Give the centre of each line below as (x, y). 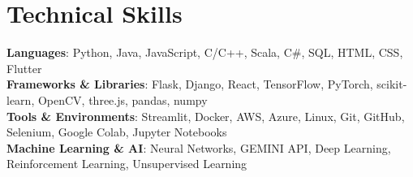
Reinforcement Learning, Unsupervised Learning (127, 164)
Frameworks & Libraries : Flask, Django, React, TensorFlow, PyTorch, (190, 84)
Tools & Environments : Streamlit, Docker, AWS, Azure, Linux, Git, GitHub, (206, 116)
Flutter (24, 68)
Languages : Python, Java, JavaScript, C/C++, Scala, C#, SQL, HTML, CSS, (205, 52)
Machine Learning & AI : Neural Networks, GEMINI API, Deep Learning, (199, 147)
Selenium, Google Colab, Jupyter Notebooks (117, 132)
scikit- (392, 84)
